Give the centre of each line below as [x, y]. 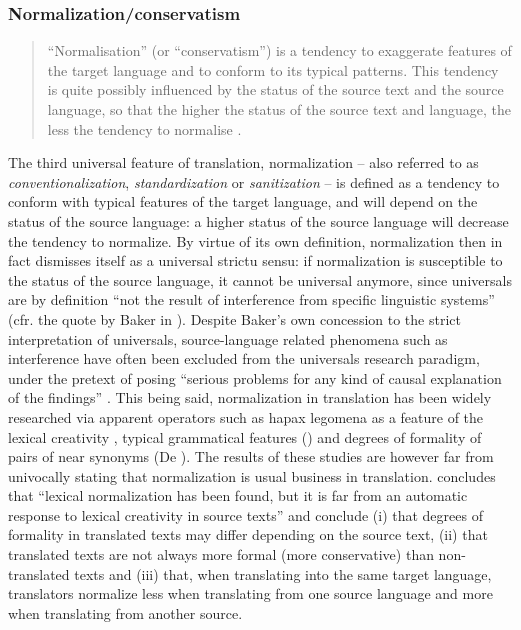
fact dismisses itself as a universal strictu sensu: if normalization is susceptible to [255, 260]
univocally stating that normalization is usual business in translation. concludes [252, 475]
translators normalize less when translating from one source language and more [250, 593]
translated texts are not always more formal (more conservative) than [221, 554]
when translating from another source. [125, 612]
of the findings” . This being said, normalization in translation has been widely [250, 397]
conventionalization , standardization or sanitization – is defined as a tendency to [254, 181]
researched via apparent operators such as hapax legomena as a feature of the [246, 416]
